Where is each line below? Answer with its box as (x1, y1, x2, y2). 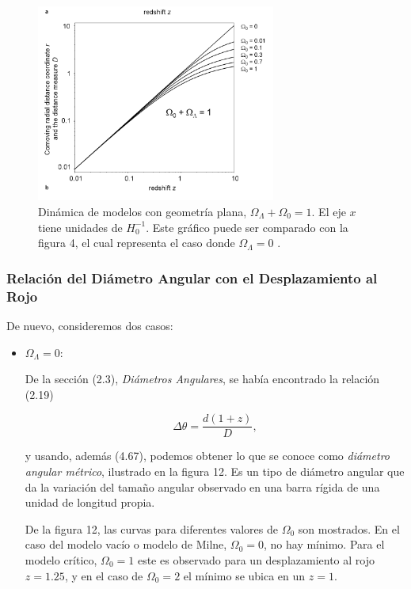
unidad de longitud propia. (25, 494, 155, 511)
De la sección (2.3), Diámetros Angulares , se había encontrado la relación (25, 370, 380, 387)
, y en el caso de (64, 567, 143, 583)
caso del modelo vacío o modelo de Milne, (25, 536, 227, 553)
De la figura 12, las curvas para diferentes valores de (25, 520, 278, 537)
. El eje (311, 203, 346, 220)
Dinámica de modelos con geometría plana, (38, 203, 247, 220)
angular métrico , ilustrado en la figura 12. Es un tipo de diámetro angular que (25, 462, 405, 479)
